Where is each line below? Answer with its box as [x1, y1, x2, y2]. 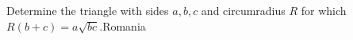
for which [301, 2, 347, 18]
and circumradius [201, 2, 286, 18]
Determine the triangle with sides [6, 2, 169, 18]
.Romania [99, 17, 146, 34]
